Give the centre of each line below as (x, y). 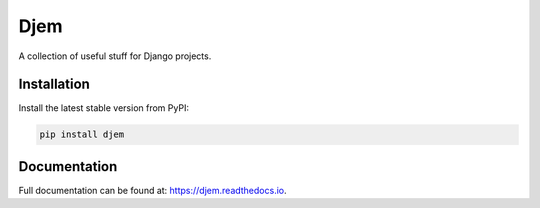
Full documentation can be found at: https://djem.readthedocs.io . (152, 190)
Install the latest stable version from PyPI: (104, 108)
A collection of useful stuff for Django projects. (115, 56)
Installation (54, 84)
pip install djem (82, 134)
